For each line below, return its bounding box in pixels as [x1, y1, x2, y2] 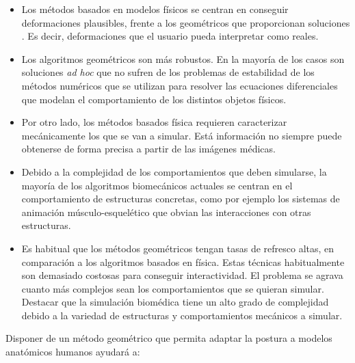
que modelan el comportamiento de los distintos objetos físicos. [21, 92, 287, 106]
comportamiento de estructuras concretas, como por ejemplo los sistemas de [21, 191, 340, 206]
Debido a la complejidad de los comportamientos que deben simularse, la [21, 164, 327, 178]
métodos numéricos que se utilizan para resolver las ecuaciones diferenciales [21, 78, 338, 92]
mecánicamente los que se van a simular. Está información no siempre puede [21, 128, 342, 142]
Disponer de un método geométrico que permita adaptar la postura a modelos [5, 331, 332, 345]
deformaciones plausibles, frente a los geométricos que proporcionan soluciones [21, 15, 350, 29]
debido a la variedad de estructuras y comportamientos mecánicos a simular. [21, 308, 343, 322]
